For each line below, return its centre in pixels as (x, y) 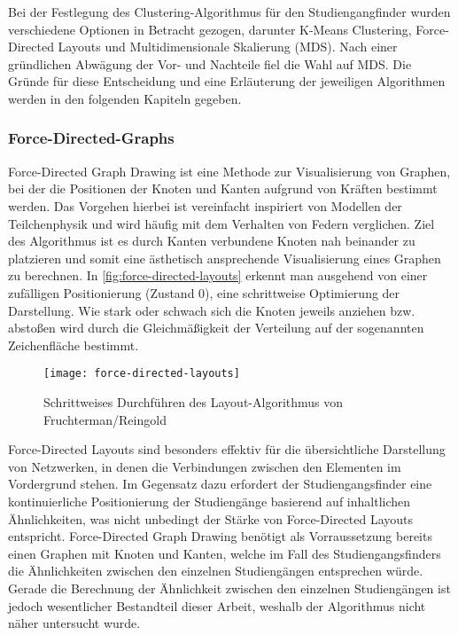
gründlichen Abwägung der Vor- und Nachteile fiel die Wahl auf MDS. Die (210, 63)
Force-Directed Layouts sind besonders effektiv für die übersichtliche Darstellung (227, 449)
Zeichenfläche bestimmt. (74, 345)
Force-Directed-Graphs (91, 138)
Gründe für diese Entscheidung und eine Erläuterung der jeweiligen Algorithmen (227, 81)
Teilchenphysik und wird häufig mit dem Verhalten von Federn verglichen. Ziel (221, 223)
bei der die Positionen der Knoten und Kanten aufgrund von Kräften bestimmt (223, 188)
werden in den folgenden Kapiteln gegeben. (125, 98)
